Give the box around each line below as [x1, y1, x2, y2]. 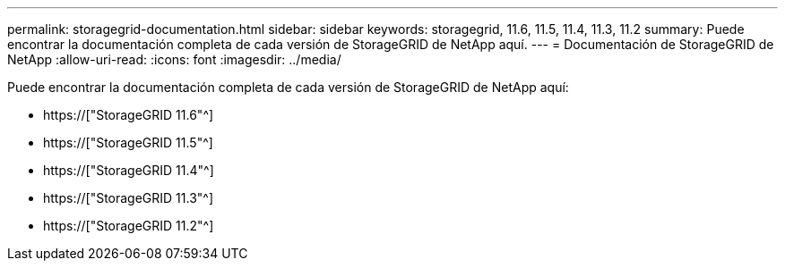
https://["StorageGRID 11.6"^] [43, 107, 214, 122]
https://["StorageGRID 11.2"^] [43, 218, 214, 233]
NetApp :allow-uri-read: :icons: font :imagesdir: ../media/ [7, 52, 341, 67]
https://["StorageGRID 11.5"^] [43, 135, 213, 150]
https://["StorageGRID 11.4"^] [43, 163, 214, 178]
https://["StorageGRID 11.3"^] [43, 190, 214, 205]
